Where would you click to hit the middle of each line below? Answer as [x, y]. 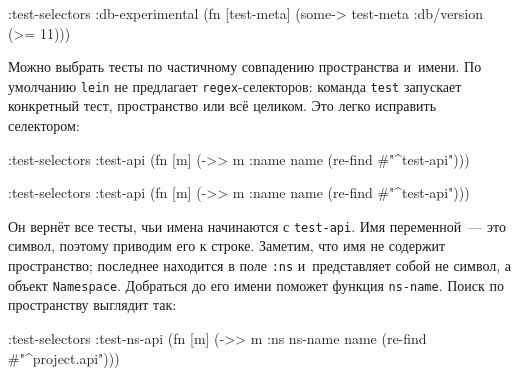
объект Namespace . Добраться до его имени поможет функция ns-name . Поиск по [256, 284]
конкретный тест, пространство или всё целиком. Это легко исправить [222, 105]
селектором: [44, 125]
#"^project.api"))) [64, 357]
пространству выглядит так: [92, 304]
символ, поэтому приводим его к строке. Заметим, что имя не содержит [227, 245]
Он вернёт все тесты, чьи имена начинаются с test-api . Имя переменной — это [257, 225]
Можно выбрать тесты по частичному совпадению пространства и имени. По [245, 66]
